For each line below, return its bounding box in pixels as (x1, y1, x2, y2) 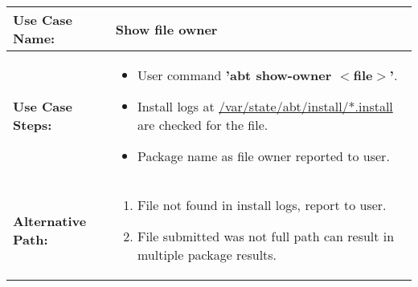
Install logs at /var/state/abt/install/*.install (137, 97, 393, 115)
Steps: (13, 115, 52, 134)
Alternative (13, 211, 87, 230)
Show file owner (115, 19, 218, 38)
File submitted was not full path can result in (137, 227, 395, 245)
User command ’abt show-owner (137, 66, 332, 84)
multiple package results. (137, 245, 277, 264)
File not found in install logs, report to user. (137, 196, 387, 214)
